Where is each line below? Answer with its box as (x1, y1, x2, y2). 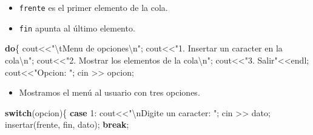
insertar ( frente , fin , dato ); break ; (5, 118, 129, 131)
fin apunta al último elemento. (19, 21, 135, 34)
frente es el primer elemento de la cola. (19, 1, 168, 13)
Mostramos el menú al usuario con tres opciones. (19, 86, 200, 99)
